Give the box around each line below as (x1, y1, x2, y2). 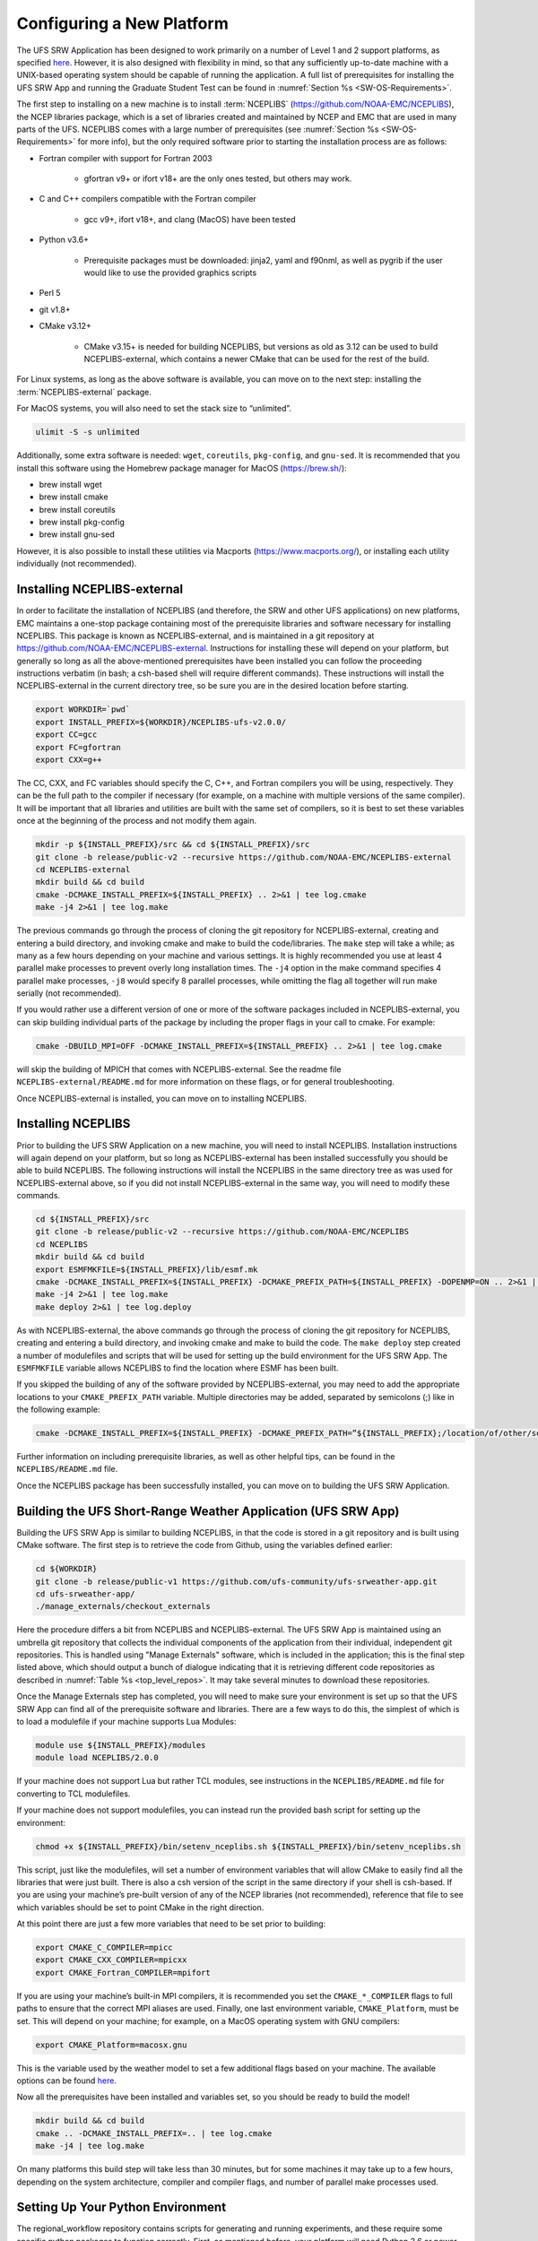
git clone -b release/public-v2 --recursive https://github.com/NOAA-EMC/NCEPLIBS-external (35, 852, 452, 862)
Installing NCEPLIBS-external (16, 582, 184, 597)
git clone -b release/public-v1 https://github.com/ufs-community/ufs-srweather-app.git (35, 1576, 438, 1587)
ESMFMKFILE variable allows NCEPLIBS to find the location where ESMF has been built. (16, 1363, 339, 1373)
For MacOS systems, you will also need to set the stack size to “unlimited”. (16, 403, 291, 414)
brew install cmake (39, 491, 108, 502)
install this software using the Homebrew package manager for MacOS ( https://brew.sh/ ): (16, 463, 347, 473)
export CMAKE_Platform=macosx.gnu (35, 2039, 187, 2050)
